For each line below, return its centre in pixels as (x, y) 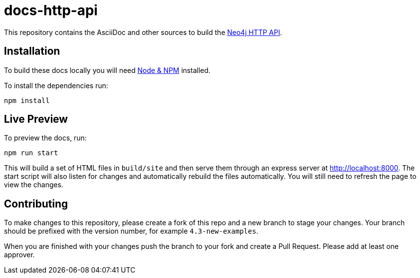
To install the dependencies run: (56, 85)
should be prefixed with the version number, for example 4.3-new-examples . (131, 231)
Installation (32, 51)
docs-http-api (51, 10)
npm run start (31, 153)
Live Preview (36, 119)
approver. (19, 255)
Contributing (36, 204)
